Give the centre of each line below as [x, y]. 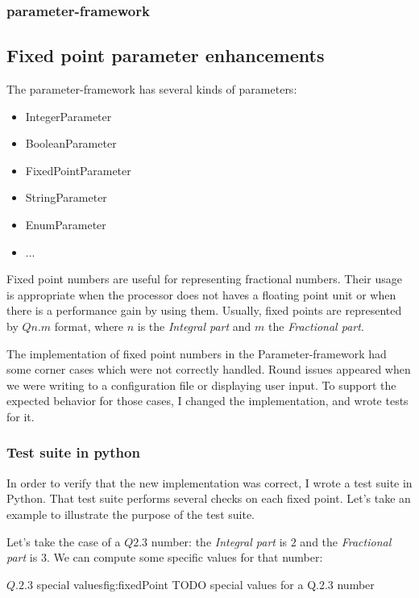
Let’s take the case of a [64, 541]
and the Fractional [346, 541]
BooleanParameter [71, 143]
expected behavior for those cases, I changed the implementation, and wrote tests [207, 401]
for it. [21, 416]
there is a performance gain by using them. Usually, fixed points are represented [204, 310]
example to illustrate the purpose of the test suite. [131, 514]
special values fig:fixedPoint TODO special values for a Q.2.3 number [205, 584]
